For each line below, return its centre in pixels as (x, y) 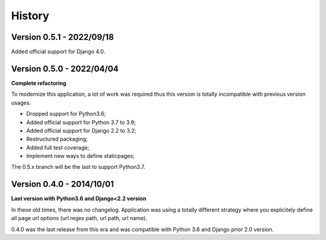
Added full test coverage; (58, 147)
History (30, 16)
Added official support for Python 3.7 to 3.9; (81, 122)
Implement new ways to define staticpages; (81, 156)
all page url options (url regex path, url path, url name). (79, 218)
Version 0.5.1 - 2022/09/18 (62, 37)
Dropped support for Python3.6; (66, 114)
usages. (21, 103)
